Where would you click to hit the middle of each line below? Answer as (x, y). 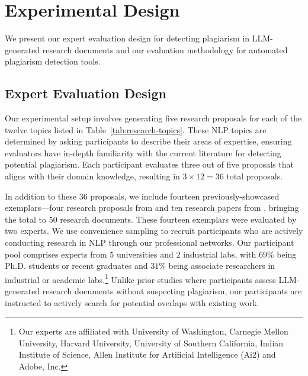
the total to (25, 219)
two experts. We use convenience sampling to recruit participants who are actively (154, 231)
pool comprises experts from (56, 254)
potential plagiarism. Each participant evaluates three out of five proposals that (149, 164)
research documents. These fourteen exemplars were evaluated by (178, 219)
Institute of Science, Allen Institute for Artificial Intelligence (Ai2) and (147, 354)
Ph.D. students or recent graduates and (76, 266)
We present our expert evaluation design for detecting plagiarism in (127, 38)
